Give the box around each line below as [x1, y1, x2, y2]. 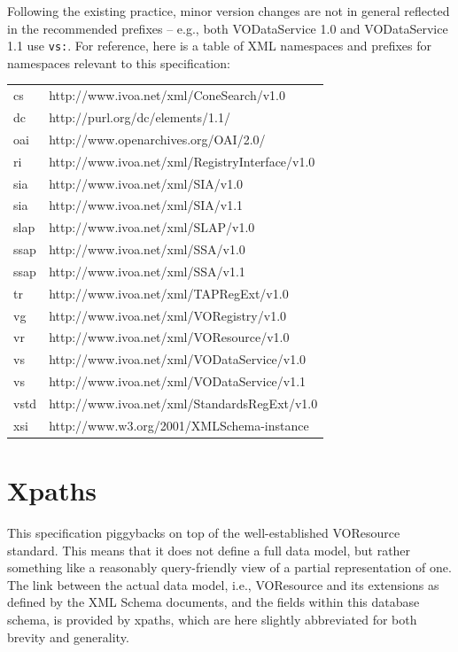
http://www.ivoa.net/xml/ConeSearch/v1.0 [49, 86, 285, 105]
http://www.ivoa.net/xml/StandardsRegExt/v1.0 [49, 394, 318, 412]
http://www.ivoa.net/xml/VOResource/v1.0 [49, 328, 290, 346]
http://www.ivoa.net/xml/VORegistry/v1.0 [49, 306, 287, 324]
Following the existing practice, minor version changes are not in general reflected [7, 2, 450, 19]
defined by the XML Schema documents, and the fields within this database [7, 593, 420, 611]
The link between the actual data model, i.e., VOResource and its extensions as [7, 575, 439, 594]
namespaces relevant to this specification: [7, 53, 230, 72]
